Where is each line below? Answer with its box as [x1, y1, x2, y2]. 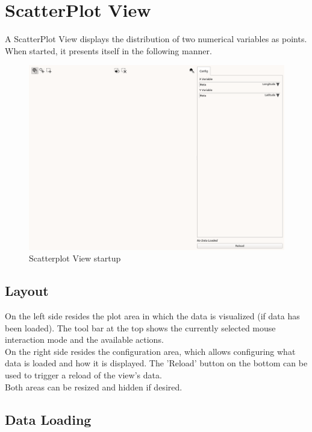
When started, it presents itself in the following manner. [5, 44, 212, 57]
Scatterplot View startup [29, 252, 121, 265]
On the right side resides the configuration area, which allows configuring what [5, 345, 296, 357]
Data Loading [5, 410, 92, 428]
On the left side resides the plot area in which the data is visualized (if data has [5, 310, 300, 322]
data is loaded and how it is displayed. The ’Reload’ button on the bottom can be [5, 357, 308, 369]
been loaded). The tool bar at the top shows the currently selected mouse [5, 321, 276, 334]
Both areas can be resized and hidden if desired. [5, 380, 183, 393]
